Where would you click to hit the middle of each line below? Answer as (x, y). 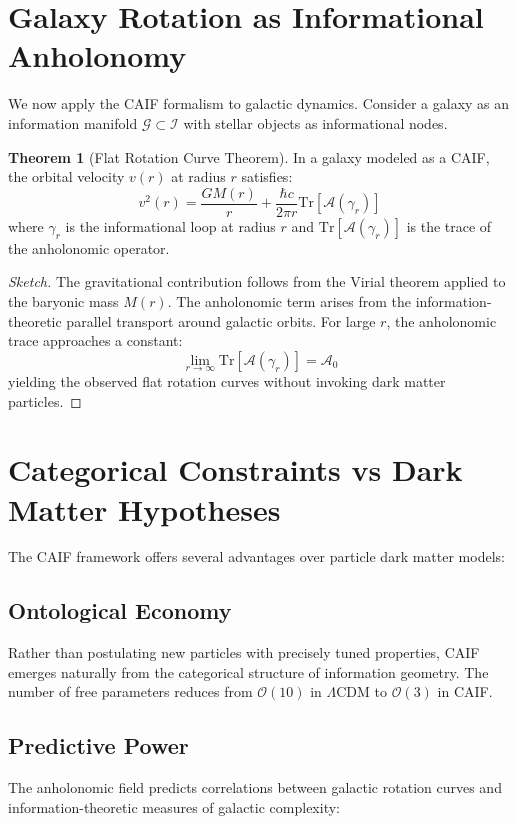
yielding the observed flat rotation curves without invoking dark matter (227, 380)
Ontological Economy (120, 610)
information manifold (73, 122)
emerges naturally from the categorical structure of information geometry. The (248, 671)
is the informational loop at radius (170, 225)
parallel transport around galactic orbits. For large (221, 320)
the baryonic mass (63, 300)
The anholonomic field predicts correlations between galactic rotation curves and (255, 787)
